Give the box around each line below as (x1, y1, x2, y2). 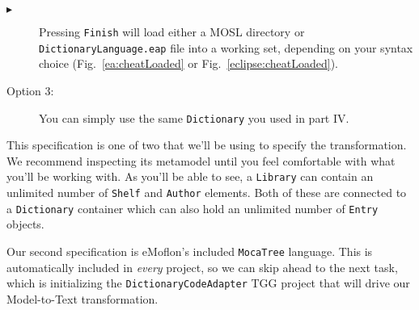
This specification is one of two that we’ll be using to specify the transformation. (6, 136, 407, 153)
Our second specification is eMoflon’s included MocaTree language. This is (6, 242, 373, 259)
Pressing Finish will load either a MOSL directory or (39, 23, 305, 40)
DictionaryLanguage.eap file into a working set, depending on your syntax (39, 39, 413, 56)
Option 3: (6, 82, 54, 98)
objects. (6, 216, 44, 232)
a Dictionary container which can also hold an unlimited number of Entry (6, 199, 379, 216)
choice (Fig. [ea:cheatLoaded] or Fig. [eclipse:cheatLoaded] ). (39, 55, 338, 72)
